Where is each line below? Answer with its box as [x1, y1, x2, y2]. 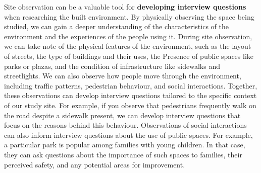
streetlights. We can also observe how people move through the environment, [4, 70, 241, 81]
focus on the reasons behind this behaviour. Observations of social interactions [4, 120, 247, 130]
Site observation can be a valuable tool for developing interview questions [4, 2, 246, 12]
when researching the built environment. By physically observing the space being [4, 11, 254, 22]
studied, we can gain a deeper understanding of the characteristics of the [4, 21, 229, 32]
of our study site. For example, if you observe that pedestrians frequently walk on [4, 100, 256, 110]
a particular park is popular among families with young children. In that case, [4, 139, 245, 150]
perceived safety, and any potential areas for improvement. [4, 159, 185, 169]
